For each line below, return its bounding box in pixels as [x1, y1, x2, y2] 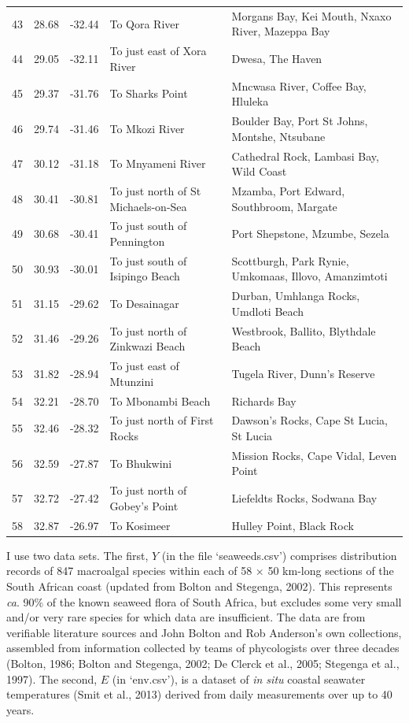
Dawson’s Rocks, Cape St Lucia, [231, 412, 388, 428]
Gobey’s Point [109, 497, 179, 514]
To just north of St [109, 182, 201, 198]
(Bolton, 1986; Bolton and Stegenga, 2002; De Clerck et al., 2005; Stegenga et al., [6, 654, 400, 671]
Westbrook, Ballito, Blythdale [231, 322, 376, 339]
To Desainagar [109, 295, 179, 312]
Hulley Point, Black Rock [231, 517, 354, 533]
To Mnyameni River [109, 155, 206, 172]
